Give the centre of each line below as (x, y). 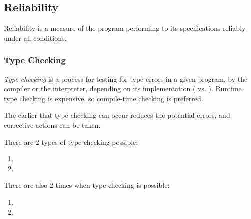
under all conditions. (35, 38)
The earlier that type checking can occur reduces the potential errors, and (117, 115)
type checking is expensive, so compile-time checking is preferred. (104, 98)
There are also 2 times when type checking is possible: (87, 185)
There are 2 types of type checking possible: (71, 142)
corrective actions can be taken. (52, 125)
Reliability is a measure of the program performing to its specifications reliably (125, 28)
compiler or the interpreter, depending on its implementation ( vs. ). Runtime (123, 89)
